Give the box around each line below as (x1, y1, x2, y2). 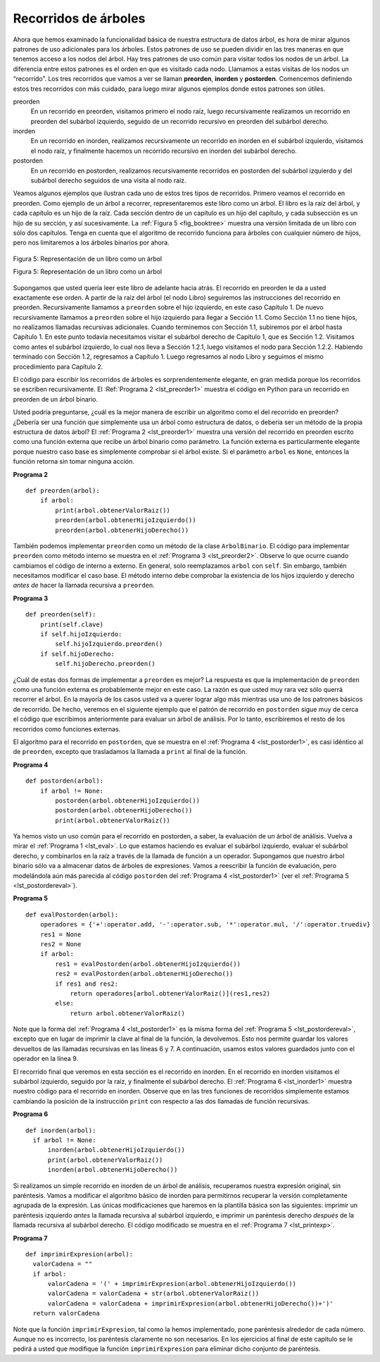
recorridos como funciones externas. (13, 724, 121, 733)
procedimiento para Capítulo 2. (13, 362, 103, 371)
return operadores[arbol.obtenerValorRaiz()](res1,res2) (70, 989, 271, 997)
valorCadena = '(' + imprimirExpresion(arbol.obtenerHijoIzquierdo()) (47, 1280, 297, 1288)
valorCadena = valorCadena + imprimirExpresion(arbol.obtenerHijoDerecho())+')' (47, 1299, 334, 1307)
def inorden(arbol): (25, 1126, 96, 1134)
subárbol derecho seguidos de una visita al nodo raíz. (30, 176, 186, 185)
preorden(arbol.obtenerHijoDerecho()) (55, 526, 189, 534)
